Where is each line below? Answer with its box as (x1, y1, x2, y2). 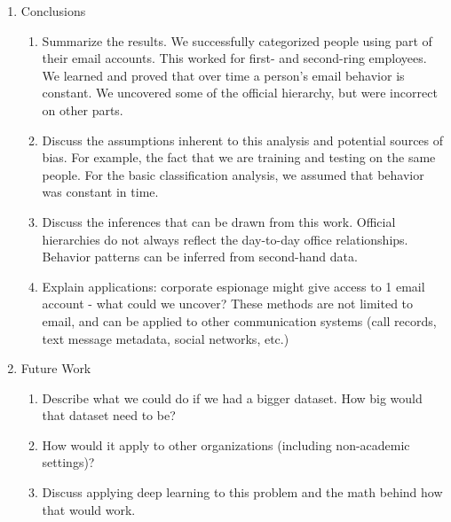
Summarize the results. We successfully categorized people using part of (42, 31, 432, 50)
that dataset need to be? (42, 406, 176, 425)
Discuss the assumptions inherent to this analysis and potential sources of (42, 130, 444, 149)
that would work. (42, 500, 136, 518)
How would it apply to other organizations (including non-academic (42, 435, 410, 454)
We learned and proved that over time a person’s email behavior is (42, 66, 405, 84)
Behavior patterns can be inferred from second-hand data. (42, 247, 358, 266)
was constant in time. (42, 183, 159, 201)
